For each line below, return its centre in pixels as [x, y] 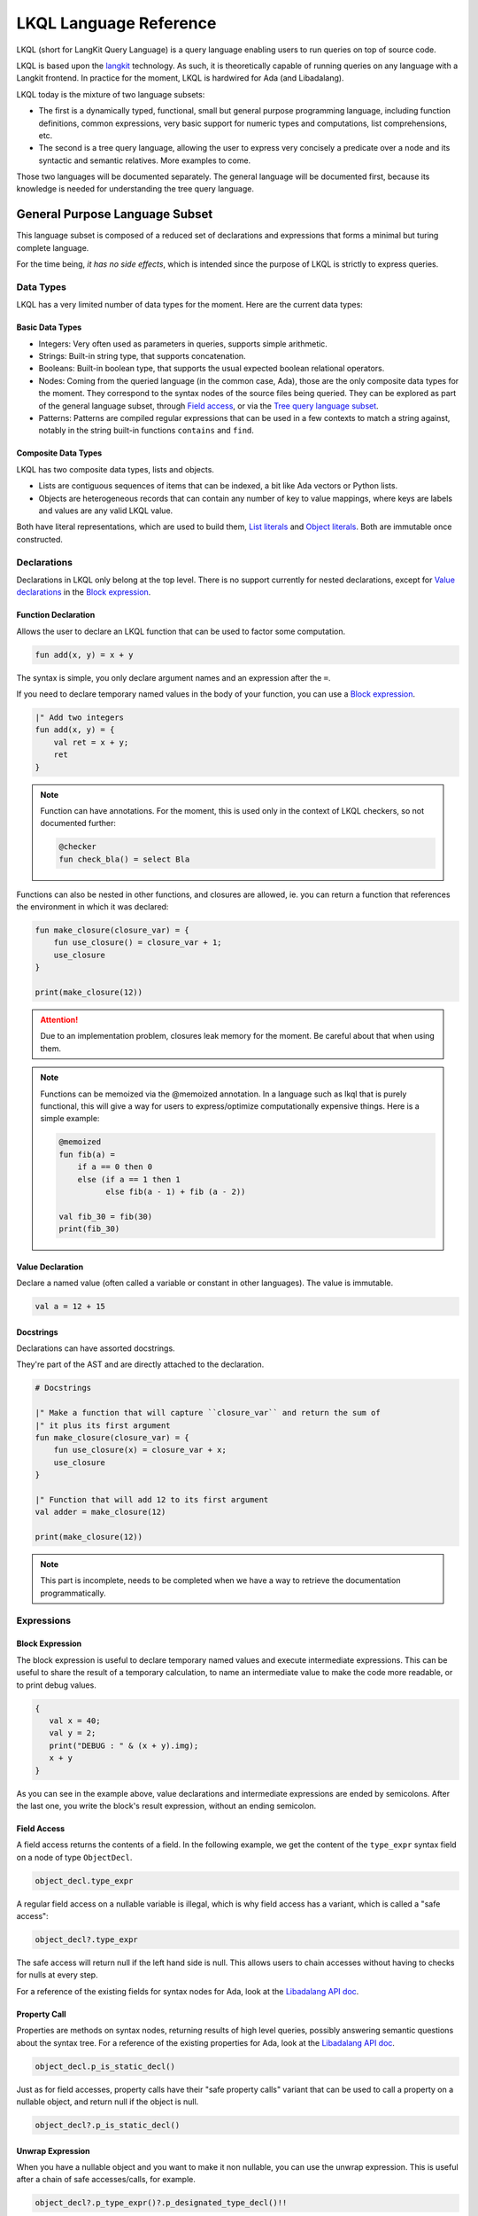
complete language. [53, 247]
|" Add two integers [79, 718]
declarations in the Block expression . [84, 592]
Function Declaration [56, 615]
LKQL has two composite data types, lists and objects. [115, 469]
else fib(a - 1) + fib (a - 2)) [175, 1191]
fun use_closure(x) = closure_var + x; [140, 1450]
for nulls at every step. [57, 1975]
